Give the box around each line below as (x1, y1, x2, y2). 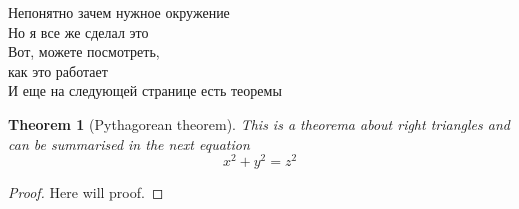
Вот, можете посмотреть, (8, 41, 160, 62)
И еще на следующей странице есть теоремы (8, 80, 282, 101)
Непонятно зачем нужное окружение (8, 2, 230, 22)
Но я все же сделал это (8, 21, 149, 42)
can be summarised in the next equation (8, 133, 250, 154)
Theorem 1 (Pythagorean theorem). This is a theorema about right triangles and (8, 113, 510, 134)
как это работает (8, 60, 108, 81)
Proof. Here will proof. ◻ (8, 182, 164, 203)
